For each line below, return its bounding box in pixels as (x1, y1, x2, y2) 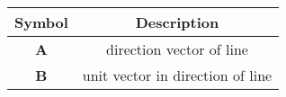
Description (135, 12, 219, 32)
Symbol (14, 12, 68, 32)
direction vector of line (106, 39, 248, 59)
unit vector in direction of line (82, 65, 273, 85)
